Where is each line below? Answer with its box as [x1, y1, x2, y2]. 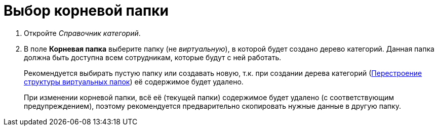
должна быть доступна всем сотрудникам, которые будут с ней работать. [24, 53, 282, 62]
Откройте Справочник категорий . [24, 28, 141, 37]
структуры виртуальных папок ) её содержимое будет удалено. [24, 77, 244, 86]
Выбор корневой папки [4, 2, 169, 19]
